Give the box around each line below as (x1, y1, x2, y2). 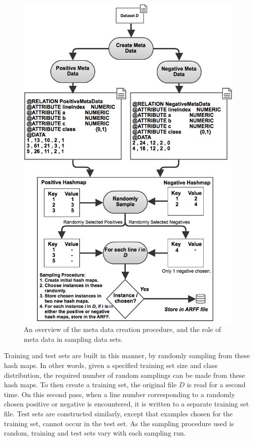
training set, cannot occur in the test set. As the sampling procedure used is (4, 418, 234, 428)
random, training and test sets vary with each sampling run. (4, 428, 186, 438)
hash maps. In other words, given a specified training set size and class (4, 360, 218, 370)
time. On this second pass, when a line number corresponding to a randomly (4, 389, 235, 399)
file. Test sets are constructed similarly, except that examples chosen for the (4, 408, 233, 418)
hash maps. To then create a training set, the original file (4, 379, 177, 390)
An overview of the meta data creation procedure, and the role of (24, 324, 221, 334)
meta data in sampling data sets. (24, 333, 123, 344)
